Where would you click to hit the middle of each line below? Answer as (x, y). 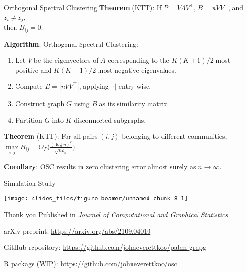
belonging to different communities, (174, 136)
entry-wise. (135, 86)
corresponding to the (139, 60)
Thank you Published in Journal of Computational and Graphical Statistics (116, 214)
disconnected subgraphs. (110, 119)
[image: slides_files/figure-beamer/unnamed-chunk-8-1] (96, 199)
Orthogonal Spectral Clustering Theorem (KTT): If (83, 7)
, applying (94, 86)
